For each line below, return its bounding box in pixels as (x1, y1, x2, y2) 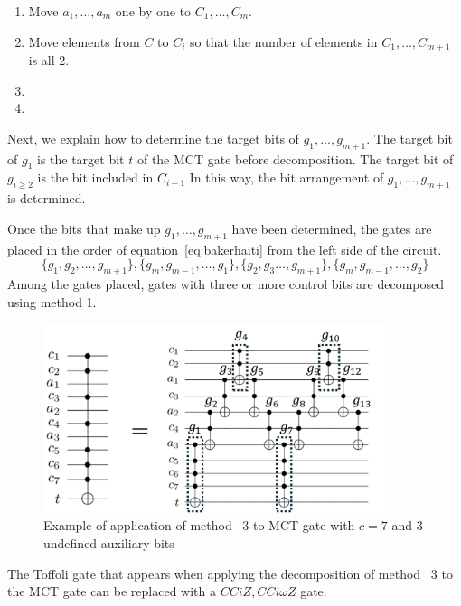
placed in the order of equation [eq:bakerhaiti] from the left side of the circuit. (7, 239, 442, 258)
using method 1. (7, 292, 97, 311)
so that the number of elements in (190, 32, 378, 51)
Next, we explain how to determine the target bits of (7, 128, 299, 147)
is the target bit (36, 149, 125, 168)
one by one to (115, 2, 192, 20)
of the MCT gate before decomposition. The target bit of (136, 149, 454, 168)
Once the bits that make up (7, 219, 161, 238)
